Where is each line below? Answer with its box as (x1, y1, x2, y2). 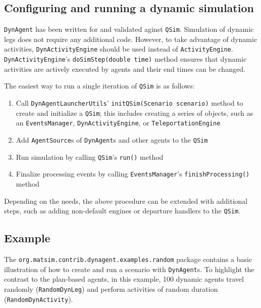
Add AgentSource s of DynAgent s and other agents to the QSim (16, 134, 208, 145)
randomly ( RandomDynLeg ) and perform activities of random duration (4, 283, 218, 294)
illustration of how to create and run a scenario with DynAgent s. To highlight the (4, 263, 254, 274)
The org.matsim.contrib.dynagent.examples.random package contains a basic (4, 254, 252, 264)
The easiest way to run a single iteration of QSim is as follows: (4, 80, 195, 91)
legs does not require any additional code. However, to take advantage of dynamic (4, 33, 257, 44)
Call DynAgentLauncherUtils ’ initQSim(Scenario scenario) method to (16, 98, 243, 108)
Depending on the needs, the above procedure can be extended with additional (4, 195, 248, 206)
